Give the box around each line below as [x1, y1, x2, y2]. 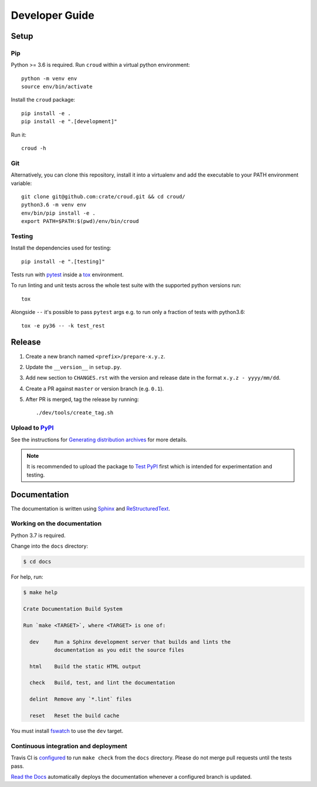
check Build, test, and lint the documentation [29, 680, 176, 686]
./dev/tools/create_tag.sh [36, 410, 114, 416]
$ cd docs [23, 558, 52, 565]
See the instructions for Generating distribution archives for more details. [11, 436, 188, 443]
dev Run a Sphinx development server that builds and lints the [29, 639, 231, 645]
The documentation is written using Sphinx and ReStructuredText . [11, 505, 170, 512]
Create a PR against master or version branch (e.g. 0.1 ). [25, 385, 164, 392]
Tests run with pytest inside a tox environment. [11, 271, 124, 278]
